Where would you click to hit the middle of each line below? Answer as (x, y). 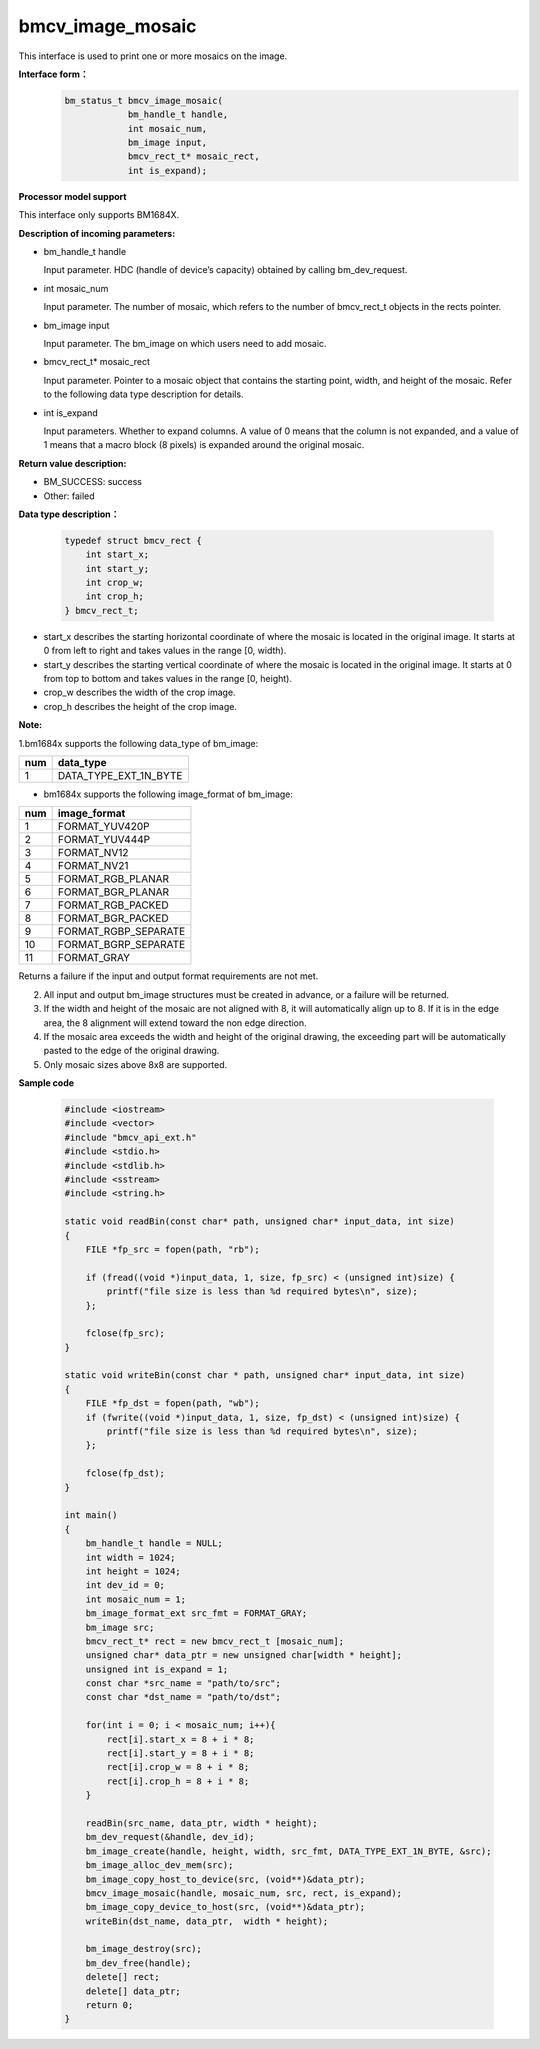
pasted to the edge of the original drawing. (131, 1051)
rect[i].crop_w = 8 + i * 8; (178, 1767)
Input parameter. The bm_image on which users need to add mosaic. (185, 343)
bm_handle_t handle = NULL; (154, 1543)
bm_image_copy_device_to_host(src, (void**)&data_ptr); (225, 1907)
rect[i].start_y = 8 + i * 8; (180, 1753)
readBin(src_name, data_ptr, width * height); (202, 1823)
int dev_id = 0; (125, 1585)
